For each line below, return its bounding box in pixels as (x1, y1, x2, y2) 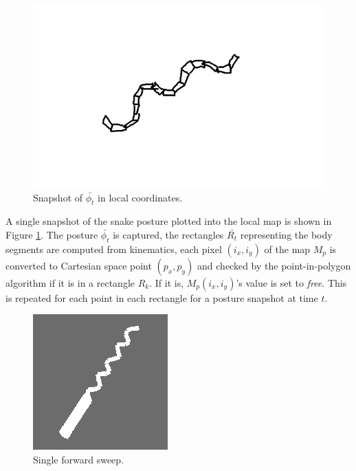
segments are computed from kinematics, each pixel (5, 241, 222, 256)
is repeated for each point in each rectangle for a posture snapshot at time (5, 290, 318, 305)
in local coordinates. (98, 190, 183, 204)
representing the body (240, 227, 333, 241)
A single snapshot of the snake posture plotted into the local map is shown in (5, 214, 332, 228)
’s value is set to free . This (236, 275, 347, 289)
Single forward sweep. (33, 452, 124, 466)
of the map (264, 241, 311, 256)
